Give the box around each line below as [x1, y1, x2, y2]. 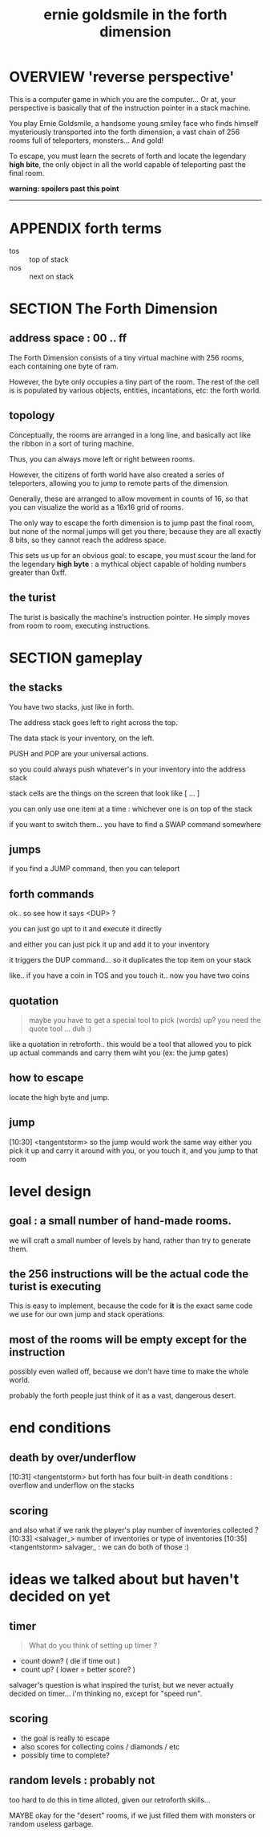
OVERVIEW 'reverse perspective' [9, 68, 235, 86]
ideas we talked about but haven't [9, 1570, 240, 1589]
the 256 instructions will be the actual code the [9, 1267, 249, 1281]
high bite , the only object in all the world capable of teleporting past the [9, 159, 247, 169]
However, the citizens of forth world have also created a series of [9, 470, 225, 479]
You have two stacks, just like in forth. [9, 702, 135, 711]
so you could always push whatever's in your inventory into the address [9, 764, 247, 774]
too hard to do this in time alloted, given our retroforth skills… [9, 1794, 211, 1804]
